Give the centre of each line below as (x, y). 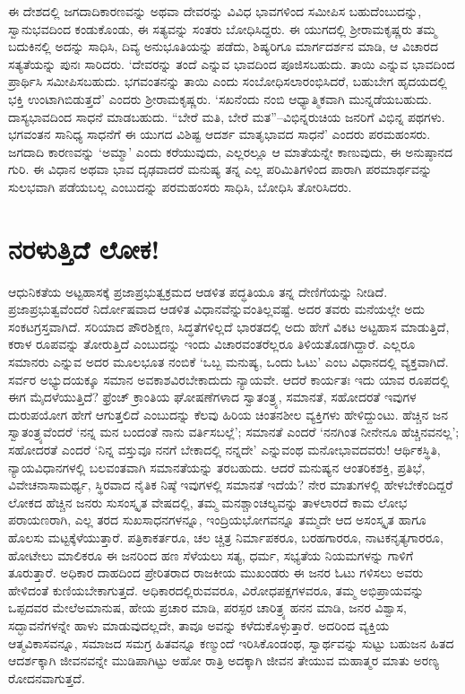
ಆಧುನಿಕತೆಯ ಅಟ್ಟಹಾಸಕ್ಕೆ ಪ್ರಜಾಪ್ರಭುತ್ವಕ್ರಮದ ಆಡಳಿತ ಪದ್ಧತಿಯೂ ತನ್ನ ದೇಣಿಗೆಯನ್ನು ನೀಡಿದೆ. (198, 291)
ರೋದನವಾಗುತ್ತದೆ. (47, 677)
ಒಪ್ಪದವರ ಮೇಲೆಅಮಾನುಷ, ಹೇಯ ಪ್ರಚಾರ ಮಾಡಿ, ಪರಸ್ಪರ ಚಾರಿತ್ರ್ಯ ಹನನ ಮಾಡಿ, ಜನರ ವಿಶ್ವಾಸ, (207, 607)
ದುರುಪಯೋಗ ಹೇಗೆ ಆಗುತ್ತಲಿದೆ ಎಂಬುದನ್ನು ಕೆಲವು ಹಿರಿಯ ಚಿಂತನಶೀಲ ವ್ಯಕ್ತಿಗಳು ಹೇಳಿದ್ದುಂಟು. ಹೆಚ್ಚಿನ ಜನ (228, 414)
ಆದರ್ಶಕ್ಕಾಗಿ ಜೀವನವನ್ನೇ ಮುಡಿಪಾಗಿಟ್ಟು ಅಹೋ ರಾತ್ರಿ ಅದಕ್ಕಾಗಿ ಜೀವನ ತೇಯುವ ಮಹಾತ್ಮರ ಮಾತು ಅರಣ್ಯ (224, 660)
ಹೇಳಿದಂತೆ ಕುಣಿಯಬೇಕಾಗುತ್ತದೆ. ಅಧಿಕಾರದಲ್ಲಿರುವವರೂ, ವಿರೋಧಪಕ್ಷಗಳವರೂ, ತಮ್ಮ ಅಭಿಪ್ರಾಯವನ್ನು (216, 590)
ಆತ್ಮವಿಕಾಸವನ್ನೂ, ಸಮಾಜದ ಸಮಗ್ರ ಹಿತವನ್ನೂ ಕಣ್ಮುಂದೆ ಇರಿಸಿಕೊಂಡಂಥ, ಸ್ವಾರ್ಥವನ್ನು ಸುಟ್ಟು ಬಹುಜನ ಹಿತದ (231, 642)
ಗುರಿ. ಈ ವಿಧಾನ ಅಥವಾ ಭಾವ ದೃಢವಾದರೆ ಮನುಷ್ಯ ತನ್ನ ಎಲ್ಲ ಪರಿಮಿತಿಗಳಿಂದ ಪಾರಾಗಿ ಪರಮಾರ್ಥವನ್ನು (220, 169)
